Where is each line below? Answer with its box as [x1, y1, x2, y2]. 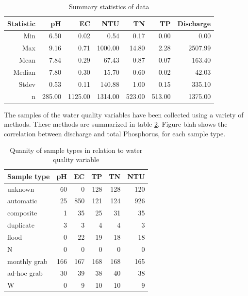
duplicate [7, 220, 35, 230]
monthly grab [7, 256, 48, 266]
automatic [7, 196, 37, 206]
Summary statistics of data [69, 1, 149, 11]
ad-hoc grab [7, 268, 43, 278]
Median [13, 66, 35, 77]
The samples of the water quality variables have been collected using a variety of [4, 109, 244, 119]
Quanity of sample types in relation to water [10, 145, 143, 155]
